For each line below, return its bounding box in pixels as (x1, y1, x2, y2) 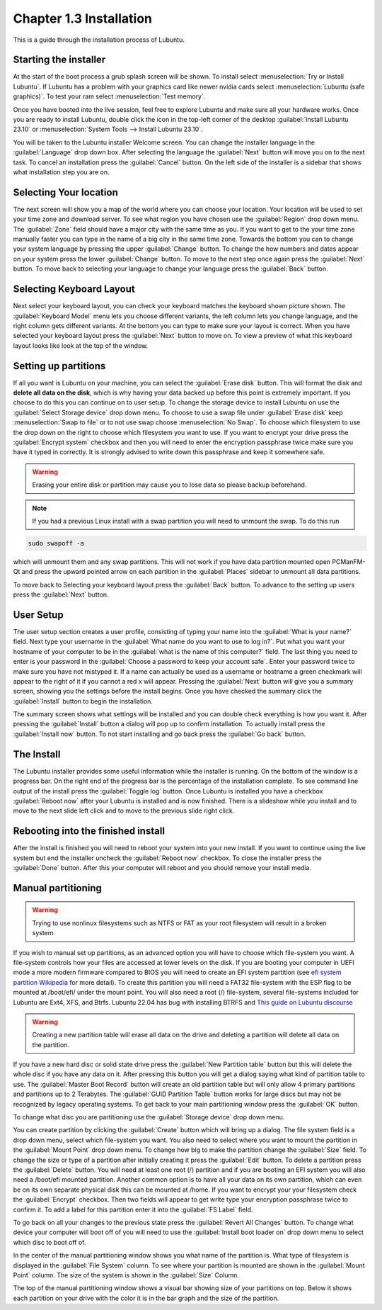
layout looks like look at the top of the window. (13, 341, 149, 350)
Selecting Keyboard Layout (13, 283, 135, 295)
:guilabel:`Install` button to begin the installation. (13, 696, 154, 705)
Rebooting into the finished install (13, 825, 166, 837)
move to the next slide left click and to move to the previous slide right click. (13, 806, 235, 815)
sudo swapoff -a (28, 539, 85, 547)
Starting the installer (13, 54, 106, 66)
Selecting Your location (13, 186, 118, 198)
